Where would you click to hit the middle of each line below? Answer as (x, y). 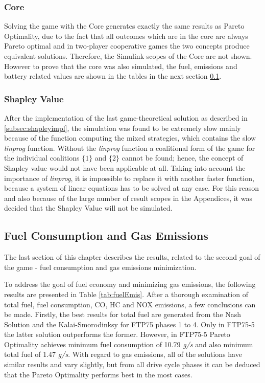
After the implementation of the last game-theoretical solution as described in (126, 118)
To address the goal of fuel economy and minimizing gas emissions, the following (130, 284)
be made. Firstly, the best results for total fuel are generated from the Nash (123, 314)
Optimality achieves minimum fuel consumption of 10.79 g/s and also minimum (129, 344)
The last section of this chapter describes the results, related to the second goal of (132, 257)
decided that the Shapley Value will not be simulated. (88, 208)
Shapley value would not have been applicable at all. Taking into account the (125, 167)
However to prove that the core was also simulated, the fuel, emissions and (121, 66)
